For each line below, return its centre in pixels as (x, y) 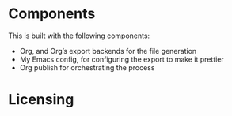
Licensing (41, 100)
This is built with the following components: (79, 36)
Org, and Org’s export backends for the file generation (108, 51)
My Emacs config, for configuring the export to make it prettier (122, 59)
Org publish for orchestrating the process (87, 67)
